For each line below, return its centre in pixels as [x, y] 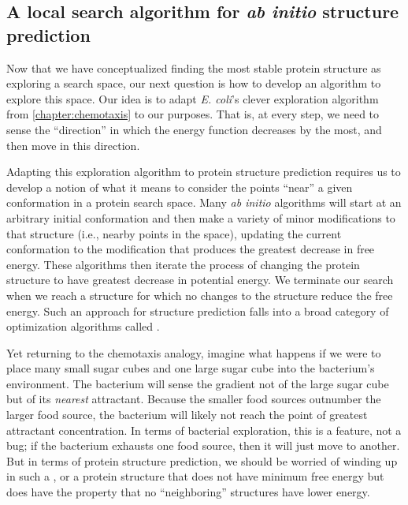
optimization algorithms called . [83, 326]
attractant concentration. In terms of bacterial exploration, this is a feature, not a [204, 430]
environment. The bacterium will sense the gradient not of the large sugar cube [198, 383]
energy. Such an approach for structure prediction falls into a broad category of [198, 310]
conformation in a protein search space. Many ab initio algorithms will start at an [204, 202]
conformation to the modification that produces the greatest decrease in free [191, 249]
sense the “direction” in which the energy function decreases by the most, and [194, 129]
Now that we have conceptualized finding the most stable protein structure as [194, 67]
